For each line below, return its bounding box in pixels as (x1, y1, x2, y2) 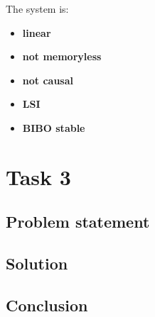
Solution (6, 252, 68, 274)
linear (22, 25, 51, 40)
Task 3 (6, 162, 71, 191)
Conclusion (6, 294, 88, 316)
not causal (22, 72, 73, 87)
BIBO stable (22, 120, 85, 135)
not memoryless (22, 49, 102, 64)
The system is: (6, 1, 69, 16)
